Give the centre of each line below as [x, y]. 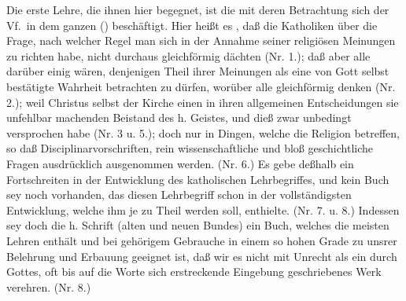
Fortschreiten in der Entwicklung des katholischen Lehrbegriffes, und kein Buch [198, 179]
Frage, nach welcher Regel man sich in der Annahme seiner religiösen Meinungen [201, 40]
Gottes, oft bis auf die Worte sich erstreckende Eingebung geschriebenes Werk [194, 272]
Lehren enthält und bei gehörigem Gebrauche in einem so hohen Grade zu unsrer [202, 240]
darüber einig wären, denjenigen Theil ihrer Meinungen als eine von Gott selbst [198, 71]
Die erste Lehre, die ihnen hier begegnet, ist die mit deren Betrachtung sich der [198, 9]
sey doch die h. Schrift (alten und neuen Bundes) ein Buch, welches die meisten [198, 225]
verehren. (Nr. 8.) [49, 286]
